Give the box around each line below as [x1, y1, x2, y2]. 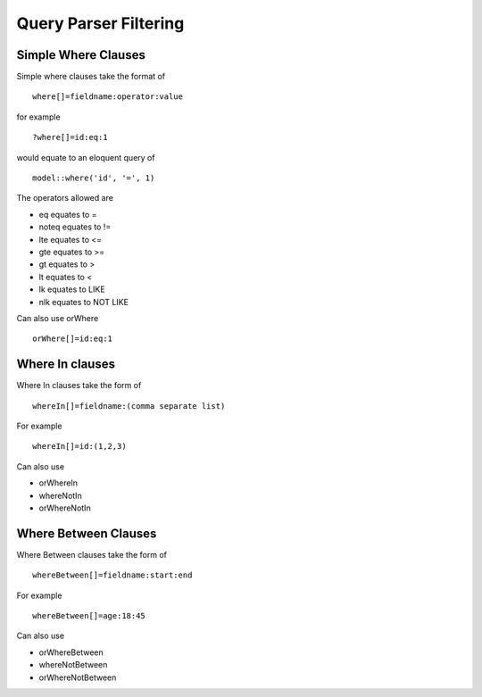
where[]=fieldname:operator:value [32, 92, 183, 102]
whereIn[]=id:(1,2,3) [32, 442, 127, 452]
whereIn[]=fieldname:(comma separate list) [32, 401, 226, 411]
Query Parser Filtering [16, 13, 185, 33]
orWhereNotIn [38, 502, 91, 513]
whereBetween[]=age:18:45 [32, 611, 146, 621]
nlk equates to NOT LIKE [38, 296, 129, 307]
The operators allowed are [16, 193, 113, 203]
